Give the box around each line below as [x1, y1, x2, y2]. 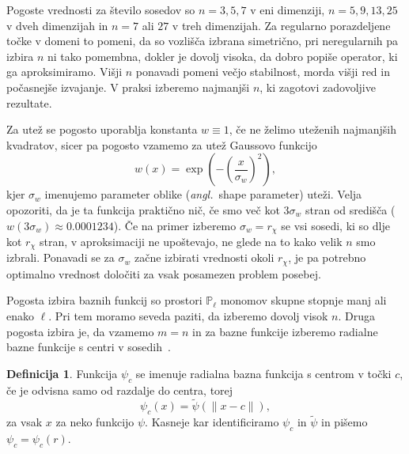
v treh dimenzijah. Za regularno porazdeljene [172, 17, 391, 33]
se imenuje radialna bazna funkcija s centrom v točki [135, 365, 392, 381]
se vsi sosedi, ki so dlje [281, 217, 390, 233]
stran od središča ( [305, 201, 396, 218]
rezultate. [6, 94, 52, 111]
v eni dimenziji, [250, 2, 325, 17]
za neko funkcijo [55, 414, 134, 430]
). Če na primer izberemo [113, 217, 237, 233]
